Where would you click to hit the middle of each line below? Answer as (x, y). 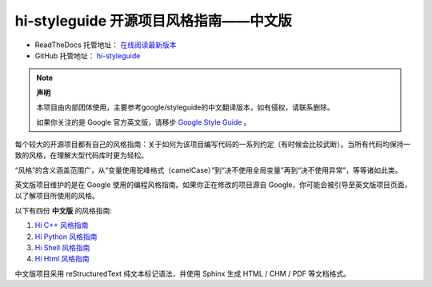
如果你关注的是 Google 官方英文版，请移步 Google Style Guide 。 (144, 122)
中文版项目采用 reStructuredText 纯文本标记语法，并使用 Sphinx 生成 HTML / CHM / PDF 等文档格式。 (183, 273)
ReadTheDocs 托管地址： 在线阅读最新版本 (106, 45)
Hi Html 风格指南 (62, 259)
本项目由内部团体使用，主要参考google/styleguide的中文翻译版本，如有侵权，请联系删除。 (186, 107)
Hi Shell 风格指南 (62, 248)
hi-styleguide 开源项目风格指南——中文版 (153, 21)
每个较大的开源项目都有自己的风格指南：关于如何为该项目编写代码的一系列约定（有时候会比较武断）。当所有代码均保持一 (213, 144)
